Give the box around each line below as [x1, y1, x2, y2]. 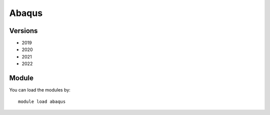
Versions [9, 26, 38, 35]
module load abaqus [18, 98, 66, 104]
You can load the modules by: [9, 87, 71, 93]
